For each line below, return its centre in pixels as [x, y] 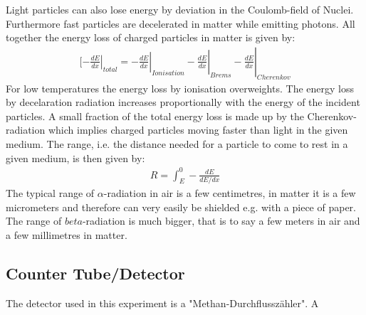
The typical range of [50, 193]
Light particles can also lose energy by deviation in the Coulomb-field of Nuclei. [180, 9]
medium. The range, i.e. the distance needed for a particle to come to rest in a [177, 143]
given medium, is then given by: [75, 157]
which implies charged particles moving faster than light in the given [198, 130]
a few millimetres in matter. [67, 234]
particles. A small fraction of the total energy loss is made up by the [155, 116]
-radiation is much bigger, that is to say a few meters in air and [221, 221]
